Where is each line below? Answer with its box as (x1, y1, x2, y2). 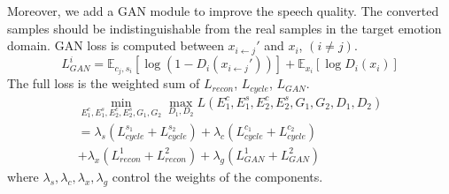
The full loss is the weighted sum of (7, 74, 200, 93)
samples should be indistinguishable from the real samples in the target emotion (7, 19, 442, 37)
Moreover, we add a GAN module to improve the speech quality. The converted (7, 2, 439, 19)
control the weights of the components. (112, 167, 323, 185)
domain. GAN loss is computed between (7, 36, 224, 55)
